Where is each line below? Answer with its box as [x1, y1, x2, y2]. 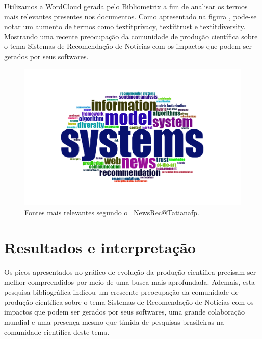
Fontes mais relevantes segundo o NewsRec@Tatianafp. [24, 207, 199, 218]
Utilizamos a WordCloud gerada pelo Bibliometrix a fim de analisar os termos [4, 1, 248, 11]
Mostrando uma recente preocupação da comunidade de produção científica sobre [4, 31, 258, 41]
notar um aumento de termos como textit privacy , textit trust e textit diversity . [4, 21, 246, 32]
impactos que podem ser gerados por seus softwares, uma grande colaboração [4, 306, 245, 317]
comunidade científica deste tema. [4, 326, 110, 337]
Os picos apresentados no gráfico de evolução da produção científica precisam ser [4, 267, 256, 277]
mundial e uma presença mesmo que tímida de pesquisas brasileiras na [4, 317, 224, 327]
